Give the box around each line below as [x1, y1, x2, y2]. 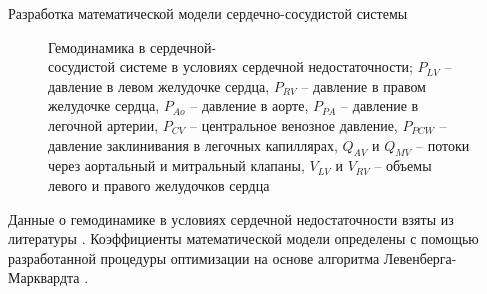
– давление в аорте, [190, 95, 309, 116]
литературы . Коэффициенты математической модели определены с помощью [8, 228, 479, 249]
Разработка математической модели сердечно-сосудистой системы [8, 3, 408, 23]
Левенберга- [383, 247, 457, 268]
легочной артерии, [48, 114, 159, 135]
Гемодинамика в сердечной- [48, 36, 217, 57]
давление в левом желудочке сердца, [48, 75, 270, 96]
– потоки [415, 134, 470, 155]
